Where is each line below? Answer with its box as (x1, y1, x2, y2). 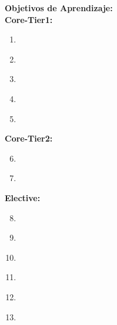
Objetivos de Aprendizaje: (5, 2, 113, 14)
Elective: (5, 191, 41, 203)
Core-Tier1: (5, 13, 53, 25)
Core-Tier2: (5, 132, 53, 145)
